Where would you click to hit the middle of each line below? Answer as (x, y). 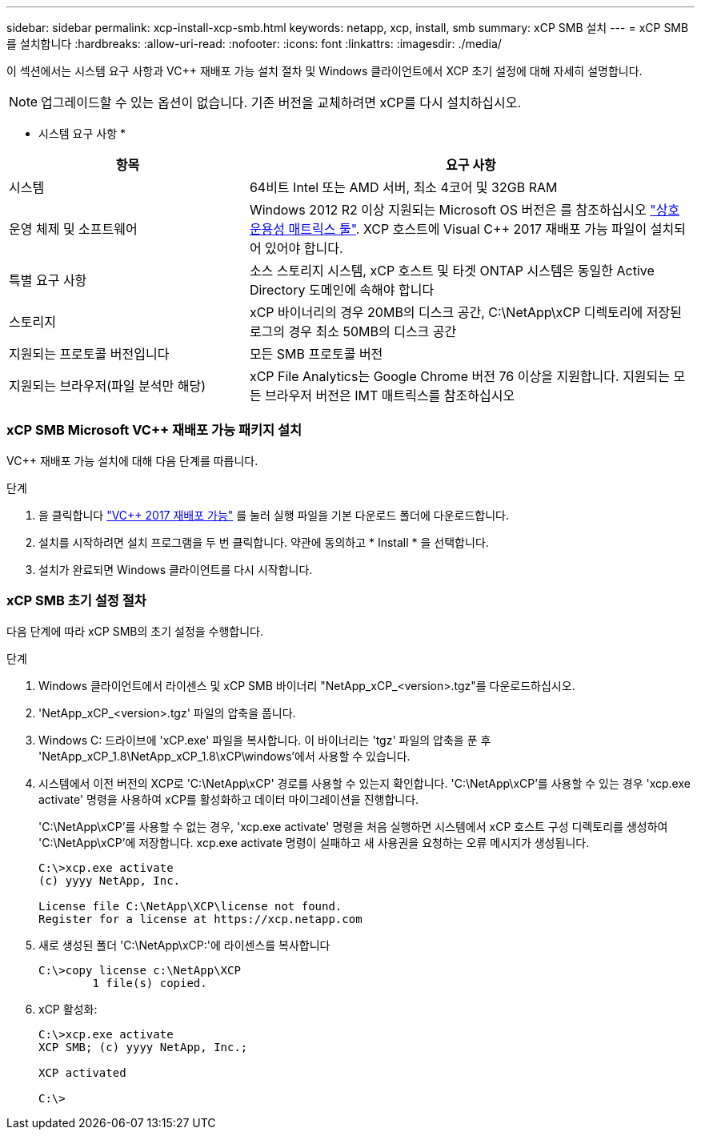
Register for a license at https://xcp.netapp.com (200, 919)
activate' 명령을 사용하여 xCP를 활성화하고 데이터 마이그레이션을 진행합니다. (229, 799)
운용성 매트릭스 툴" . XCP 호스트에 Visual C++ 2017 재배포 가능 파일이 (448, 229)
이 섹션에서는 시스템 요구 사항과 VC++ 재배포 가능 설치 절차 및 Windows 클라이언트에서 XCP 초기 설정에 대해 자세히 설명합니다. (324, 71)
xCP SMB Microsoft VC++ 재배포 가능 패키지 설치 (154, 430)
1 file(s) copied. (150, 983)
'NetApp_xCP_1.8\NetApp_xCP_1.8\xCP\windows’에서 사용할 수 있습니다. (224, 756)
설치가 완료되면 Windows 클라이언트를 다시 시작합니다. (176, 569)
